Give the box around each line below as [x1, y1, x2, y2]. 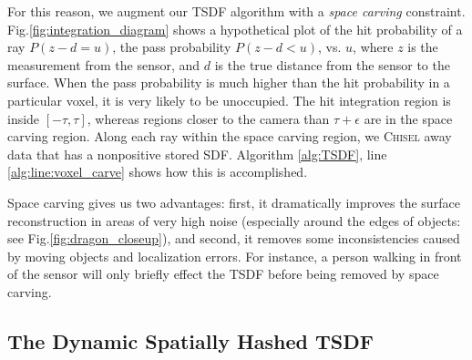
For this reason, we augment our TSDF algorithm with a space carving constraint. [7, 2, 466, 20]
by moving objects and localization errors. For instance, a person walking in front [7, 246, 462, 265]
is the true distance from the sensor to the [214, 55, 450, 74]
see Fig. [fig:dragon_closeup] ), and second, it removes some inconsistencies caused [7, 229, 460, 248]
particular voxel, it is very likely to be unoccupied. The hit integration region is [7, 90, 451, 109]
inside [7, 108, 40, 128]
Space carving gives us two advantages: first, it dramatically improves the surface [7, 192, 460, 211]
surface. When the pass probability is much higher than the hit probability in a [7, 73, 450, 92]
